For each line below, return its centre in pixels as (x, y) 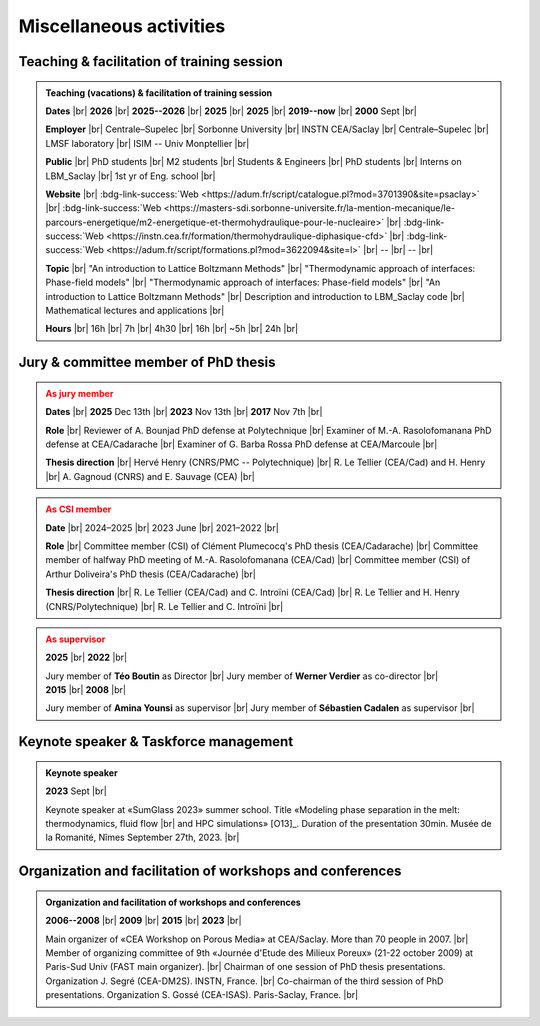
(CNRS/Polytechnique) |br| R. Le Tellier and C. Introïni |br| (164, 606)
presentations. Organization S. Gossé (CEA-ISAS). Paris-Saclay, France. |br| (202, 995)
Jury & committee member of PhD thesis (147, 362)
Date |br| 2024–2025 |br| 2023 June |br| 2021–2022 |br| (162, 527)
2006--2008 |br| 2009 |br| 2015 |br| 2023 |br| (143, 921)
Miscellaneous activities (122, 26)
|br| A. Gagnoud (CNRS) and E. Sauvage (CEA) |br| (150, 476)
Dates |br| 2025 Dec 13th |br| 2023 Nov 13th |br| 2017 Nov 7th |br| (184, 412)
